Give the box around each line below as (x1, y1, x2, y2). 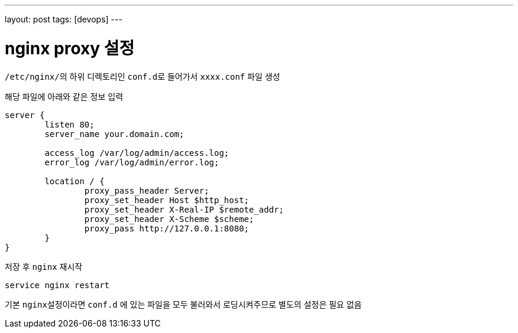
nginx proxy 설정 (5, 38, 135, 58)
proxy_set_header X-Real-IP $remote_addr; (84, 204, 284, 214)
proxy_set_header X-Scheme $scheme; (84, 214, 254, 224)
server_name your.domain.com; (44, 129, 184, 139)
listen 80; (44, 119, 95, 129)
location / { (44, 176, 105, 186)
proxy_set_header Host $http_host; (84, 195, 250, 205)
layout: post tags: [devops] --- (5, 14, 122, 24)
